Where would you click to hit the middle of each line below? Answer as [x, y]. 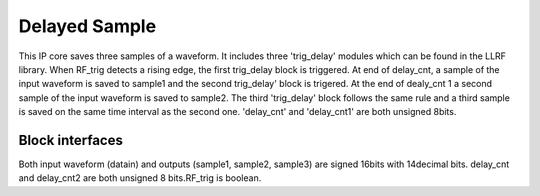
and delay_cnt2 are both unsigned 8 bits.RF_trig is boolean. [140, 178]
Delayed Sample [87, 26]
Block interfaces [71, 140]
